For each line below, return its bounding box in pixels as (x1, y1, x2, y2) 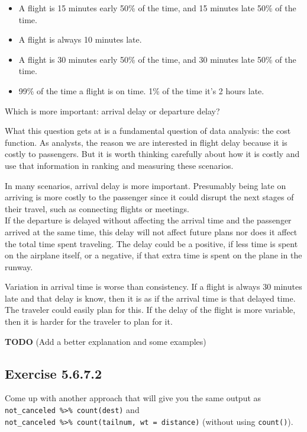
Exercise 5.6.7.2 (5, 364, 102, 382)
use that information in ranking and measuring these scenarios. (5, 159, 234, 171)
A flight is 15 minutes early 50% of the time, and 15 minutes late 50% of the (18, 2, 296, 14)
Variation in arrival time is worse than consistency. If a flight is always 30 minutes (5, 280, 302, 293)
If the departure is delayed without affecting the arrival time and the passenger (5, 214, 292, 226)
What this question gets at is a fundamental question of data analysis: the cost (5, 124, 291, 137)
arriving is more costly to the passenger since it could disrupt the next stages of (5, 191, 294, 203)
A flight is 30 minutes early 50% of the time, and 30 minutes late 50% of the (18, 53, 296, 65)
